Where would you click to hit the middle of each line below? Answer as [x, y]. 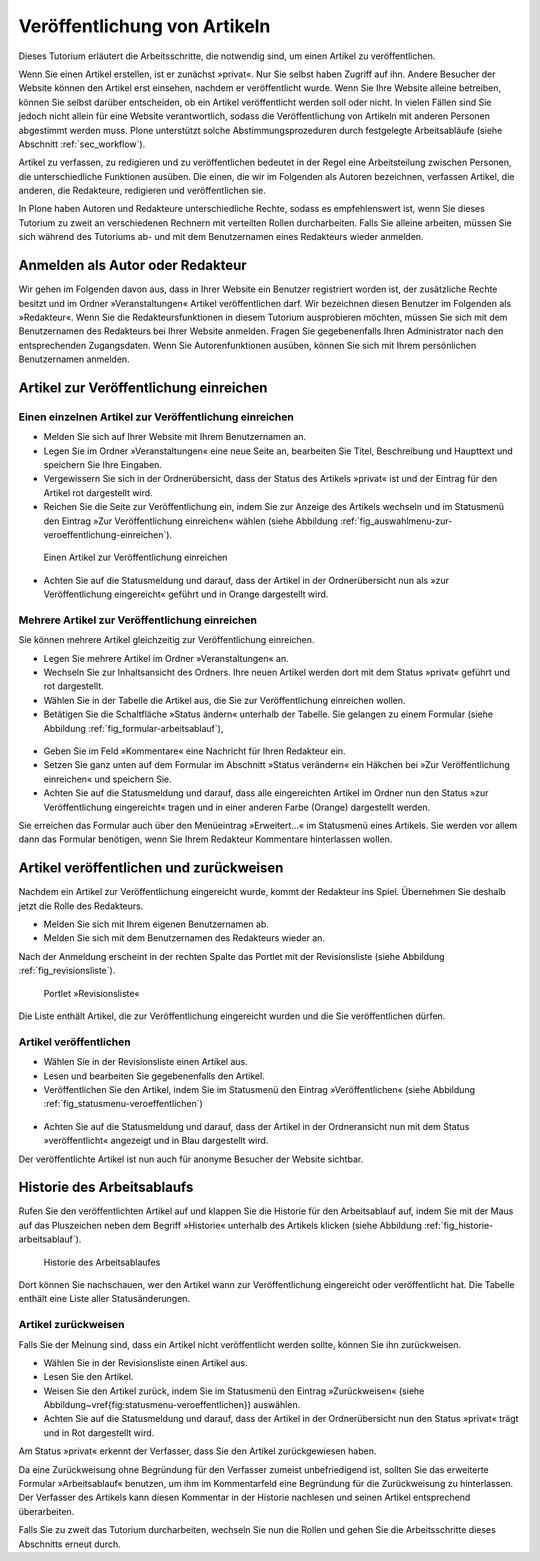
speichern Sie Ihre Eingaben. [102, 465]
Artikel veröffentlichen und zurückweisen [151, 868]
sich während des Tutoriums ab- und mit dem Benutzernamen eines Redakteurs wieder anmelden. [221, 237]
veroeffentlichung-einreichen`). [108, 534]
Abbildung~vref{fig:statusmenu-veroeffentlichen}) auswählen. [172, 1405]
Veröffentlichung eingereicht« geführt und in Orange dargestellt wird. [186, 594]
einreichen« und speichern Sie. [107, 779]
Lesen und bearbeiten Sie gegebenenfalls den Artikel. [154, 1076]
